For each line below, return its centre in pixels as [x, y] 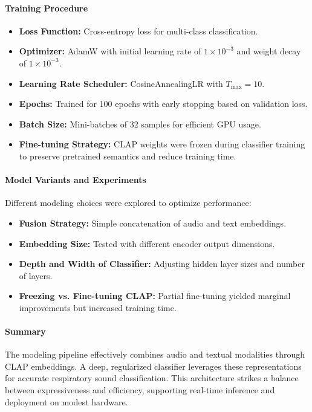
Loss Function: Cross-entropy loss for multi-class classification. [138, 31]
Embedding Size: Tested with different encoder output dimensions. [147, 243]
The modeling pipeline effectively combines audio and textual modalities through [155, 354]
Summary [25, 331]
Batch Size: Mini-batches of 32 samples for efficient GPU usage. [140, 124]
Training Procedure [47, 8]
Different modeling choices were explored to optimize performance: [128, 203]
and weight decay [269, 51]
